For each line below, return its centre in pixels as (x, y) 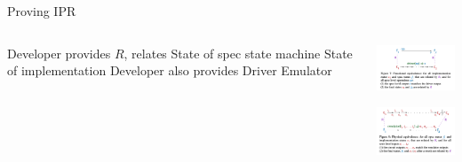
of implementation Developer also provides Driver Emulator (170, 70)
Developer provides (59, 53)
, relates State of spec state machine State (238, 53)
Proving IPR (42, 11)
